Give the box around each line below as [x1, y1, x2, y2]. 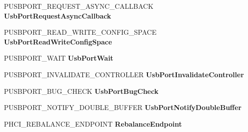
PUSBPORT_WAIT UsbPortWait [4, 53, 114, 63]
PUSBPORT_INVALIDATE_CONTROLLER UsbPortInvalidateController [4, 69, 244, 79]
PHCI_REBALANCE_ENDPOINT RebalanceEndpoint [4, 118, 182, 129]
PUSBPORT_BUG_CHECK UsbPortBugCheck [4, 86, 159, 96]
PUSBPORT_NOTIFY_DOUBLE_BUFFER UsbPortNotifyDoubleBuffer [4, 102, 242, 112]
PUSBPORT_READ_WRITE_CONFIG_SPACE [4, 27, 157, 37]
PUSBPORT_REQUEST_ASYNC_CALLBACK [4, 1, 154, 11]
